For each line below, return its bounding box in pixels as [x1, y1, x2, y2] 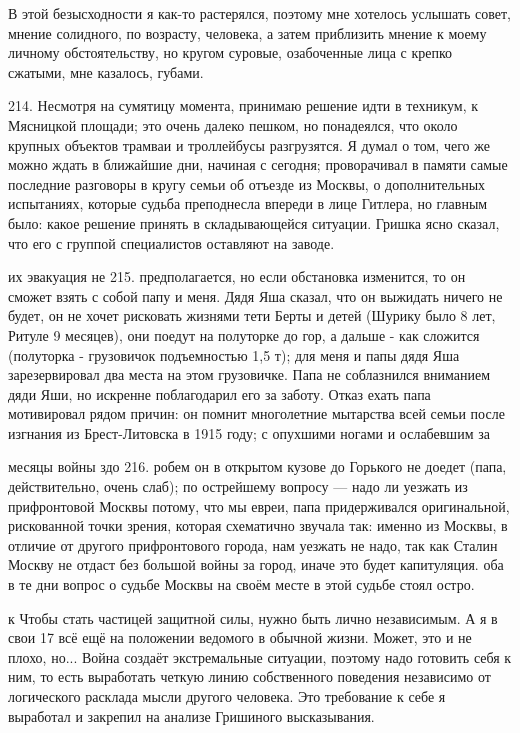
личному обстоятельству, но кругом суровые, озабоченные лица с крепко [8, 42, 453, 63]
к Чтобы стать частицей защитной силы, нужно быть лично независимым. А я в [8, 607, 498, 628]
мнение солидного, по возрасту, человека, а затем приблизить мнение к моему [8, 22, 487, 43]
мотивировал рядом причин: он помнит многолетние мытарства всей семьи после [8, 403, 505, 424]
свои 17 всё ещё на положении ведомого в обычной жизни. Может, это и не [8, 627, 472, 648]
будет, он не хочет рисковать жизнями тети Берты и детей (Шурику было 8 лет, [8, 305, 496, 326]
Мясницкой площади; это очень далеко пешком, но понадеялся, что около [8, 114, 458, 135]
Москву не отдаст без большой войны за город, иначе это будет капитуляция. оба [8, 554, 504, 575]
